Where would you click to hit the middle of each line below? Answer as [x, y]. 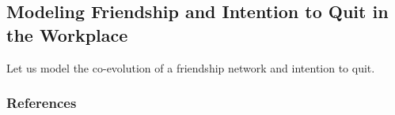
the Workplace [67, 34]
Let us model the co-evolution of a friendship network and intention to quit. [191, 67]
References [42, 103]
